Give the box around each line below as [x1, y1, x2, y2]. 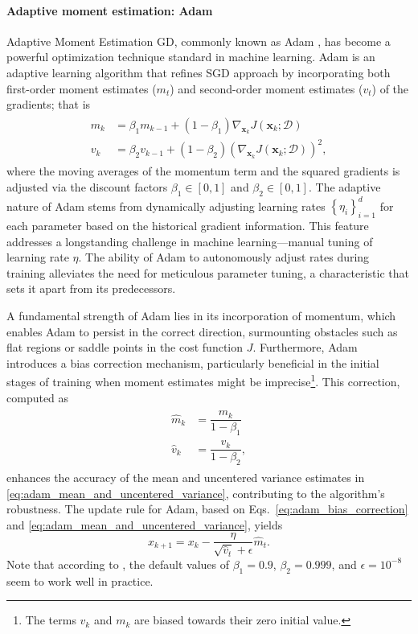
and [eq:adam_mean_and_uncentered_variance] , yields [6, 516, 283, 533]
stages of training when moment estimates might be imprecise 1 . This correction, [6, 371, 400, 390]
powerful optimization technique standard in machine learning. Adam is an [6, 48, 375, 65]
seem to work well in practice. [6, 572, 154, 589]
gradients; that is [6, 96, 91, 113]
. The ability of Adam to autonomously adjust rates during [78, 249, 370, 266]
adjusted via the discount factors [6, 178, 168, 195]
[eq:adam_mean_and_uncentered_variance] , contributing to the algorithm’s [6, 484, 385, 501]
